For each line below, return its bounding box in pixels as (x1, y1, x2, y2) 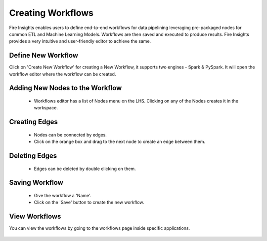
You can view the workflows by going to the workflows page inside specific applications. (9, 225, 190, 231)
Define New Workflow (9, 51, 79, 60)
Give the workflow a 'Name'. (34, 193, 91, 199)
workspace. (34, 105, 58, 111)
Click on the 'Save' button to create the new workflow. (34, 200, 144, 206)
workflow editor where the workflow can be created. (9, 71, 116, 77)
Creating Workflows (9, 7, 94, 18)
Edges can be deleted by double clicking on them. (34, 166, 136, 172)
